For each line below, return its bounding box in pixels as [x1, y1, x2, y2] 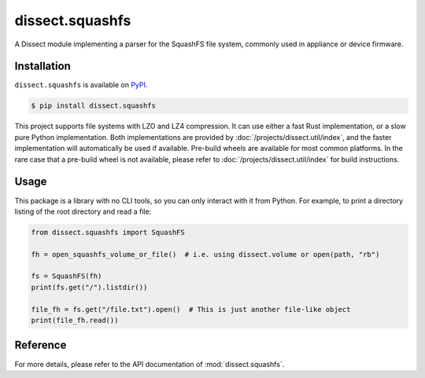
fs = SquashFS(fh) [31, 272, 102, 281]
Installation [14, 60, 71, 73]
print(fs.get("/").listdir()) [31, 283, 148, 292]
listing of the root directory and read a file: [14, 207, 152, 216]
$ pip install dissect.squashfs [31, 101, 157, 110]
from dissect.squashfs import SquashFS [31, 228, 185, 237]
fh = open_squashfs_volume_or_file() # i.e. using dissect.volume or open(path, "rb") [31, 250, 380, 259]
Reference [14, 339, 67, 352]
